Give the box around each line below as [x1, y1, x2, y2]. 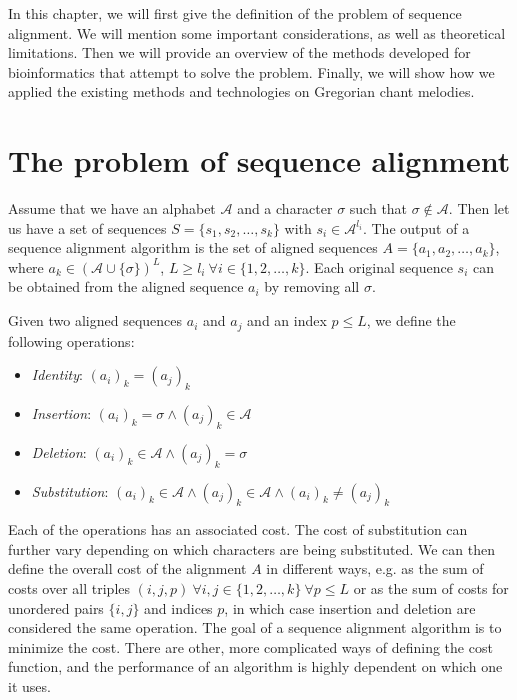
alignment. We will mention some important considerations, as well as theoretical [8, 22, 506, 43]
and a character [237, 198, 333, 219]
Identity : [31, 364, 83, 385]
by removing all [264, 276, 360, 297]
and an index [247, 310, 327, 331]
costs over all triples [8, 578, 131, 599]
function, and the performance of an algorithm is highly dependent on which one [8, 656, 503, 677]
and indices [144, 597, 213, 618]
